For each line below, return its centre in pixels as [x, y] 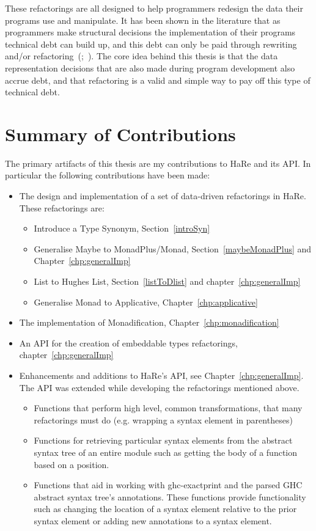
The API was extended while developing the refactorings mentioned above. [159, 387]
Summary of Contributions [120, 134]
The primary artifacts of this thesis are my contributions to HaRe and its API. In [158, 163]
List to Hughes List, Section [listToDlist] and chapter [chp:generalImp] [167, 281]
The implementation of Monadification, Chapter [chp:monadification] [149, 322]
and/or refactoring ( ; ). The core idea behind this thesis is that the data [141, 56]
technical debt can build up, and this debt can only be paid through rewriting [151, 44]
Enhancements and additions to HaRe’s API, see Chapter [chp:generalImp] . [161, 375]
